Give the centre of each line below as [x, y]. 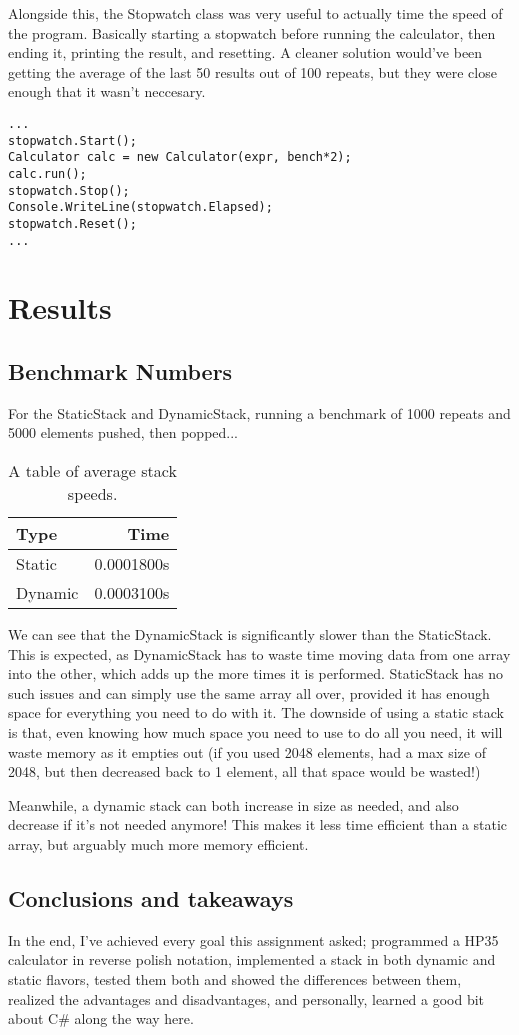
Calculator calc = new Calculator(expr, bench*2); [180, 157]
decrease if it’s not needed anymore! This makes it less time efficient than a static [258, 824]
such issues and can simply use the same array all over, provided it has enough [249, 692]
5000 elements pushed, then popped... [123, 432]
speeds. [92, 493]
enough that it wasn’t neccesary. [107, 91]
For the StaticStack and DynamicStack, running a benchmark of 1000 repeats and [259, 412]
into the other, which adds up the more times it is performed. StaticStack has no [256, 673]
